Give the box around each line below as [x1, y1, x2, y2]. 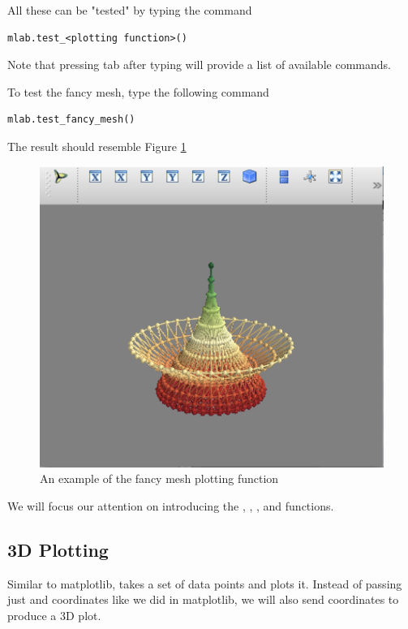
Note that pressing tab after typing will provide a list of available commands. [7, 56, 391, 73]
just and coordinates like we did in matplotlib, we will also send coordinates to [7, 591, 399, 608]
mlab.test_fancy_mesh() [7, 114, 135, 126]
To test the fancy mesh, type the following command [7, 83, 269, 100]
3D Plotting [7, 536, 109, 562]
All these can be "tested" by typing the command [7, 2, 252, 18]
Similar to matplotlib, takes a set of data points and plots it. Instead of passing [7, 575, 402, 592]
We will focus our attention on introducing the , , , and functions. [7, 498, 334, 514]
